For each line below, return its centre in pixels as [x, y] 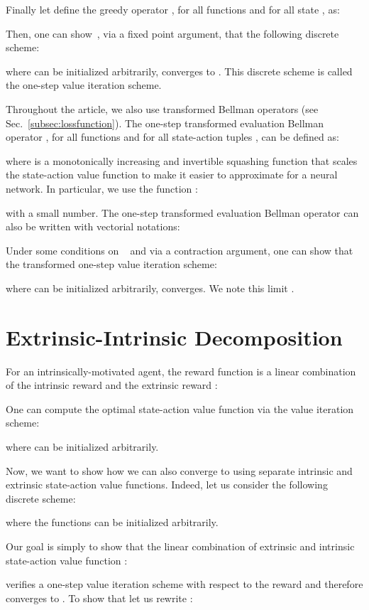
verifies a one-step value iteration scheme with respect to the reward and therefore [184, 584]
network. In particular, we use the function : [102, 188]
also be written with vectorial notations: [93, 226]
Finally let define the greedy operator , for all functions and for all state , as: [173, 9]
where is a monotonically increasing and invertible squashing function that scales [182, 160]
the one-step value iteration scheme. [84, 85]
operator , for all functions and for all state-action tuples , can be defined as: [172, 137]
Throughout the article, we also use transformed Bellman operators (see [162, 108]
